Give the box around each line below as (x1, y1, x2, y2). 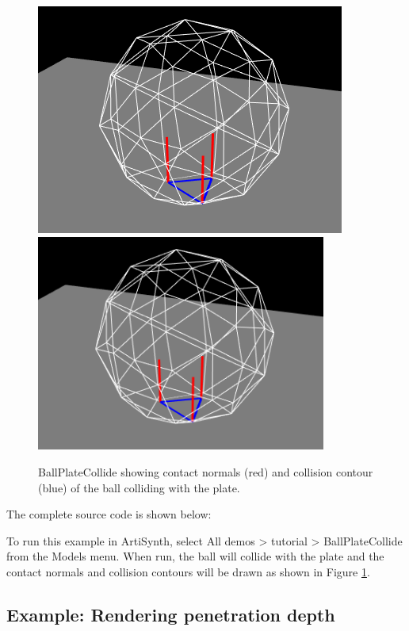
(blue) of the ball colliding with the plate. (38, 479, 240, 495)
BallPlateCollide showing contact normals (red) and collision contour (38, 464, 373, 480)
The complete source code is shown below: (6, 506, 212, 522)
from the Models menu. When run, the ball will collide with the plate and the (6, 548, 384, 564)
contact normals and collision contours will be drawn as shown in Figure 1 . (6, 563, 370, 579)
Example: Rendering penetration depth (6, 602, 335, 626)
